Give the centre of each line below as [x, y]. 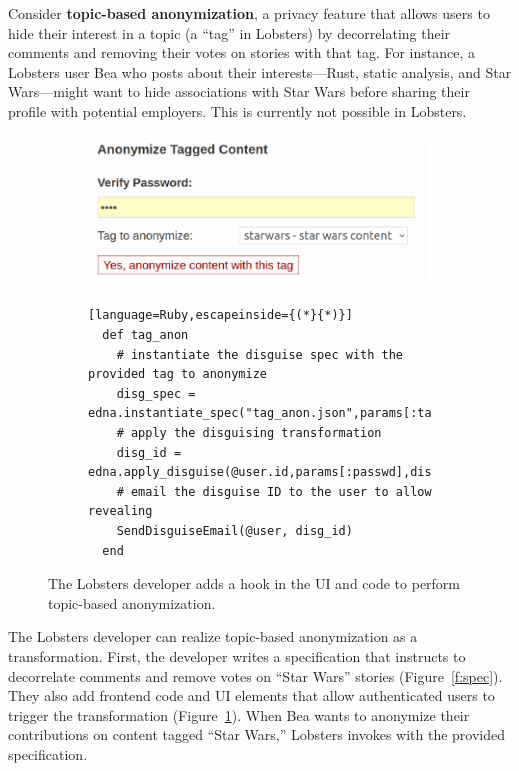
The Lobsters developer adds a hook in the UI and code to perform [254, 583]
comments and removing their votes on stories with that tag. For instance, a [241, 52]
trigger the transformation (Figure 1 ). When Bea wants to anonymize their [239, 714]
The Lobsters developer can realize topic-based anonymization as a [213, 636]
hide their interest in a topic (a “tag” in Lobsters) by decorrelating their [229, 32]
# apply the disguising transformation [249, 433]
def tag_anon [145, 335]
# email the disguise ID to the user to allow [274, 491]
